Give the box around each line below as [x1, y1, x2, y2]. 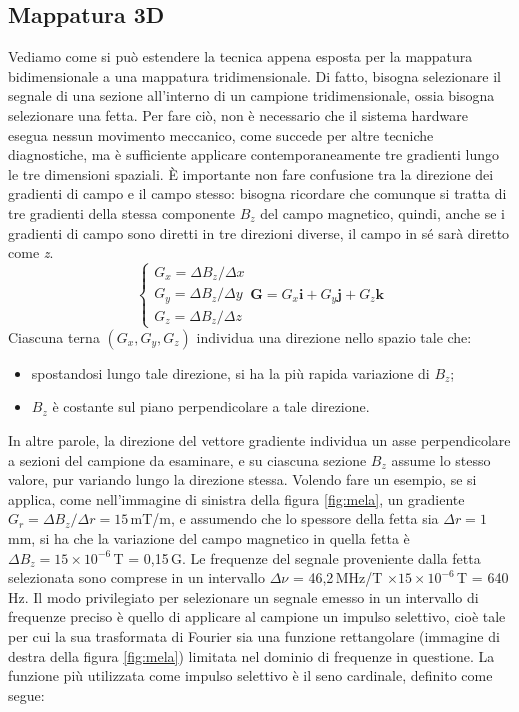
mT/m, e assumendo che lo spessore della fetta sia [130, 508, 439, 529]
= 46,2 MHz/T [292, 567, 383, 588]
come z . [8, 242, 54, 263]
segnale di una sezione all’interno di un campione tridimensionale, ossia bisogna [8, 85, 495, 106]
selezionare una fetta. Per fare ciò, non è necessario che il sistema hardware [8, 104, 469, 125]
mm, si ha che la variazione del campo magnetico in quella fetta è [8, 527, 410, 548]
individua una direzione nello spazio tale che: [196, 326, 472, 347]
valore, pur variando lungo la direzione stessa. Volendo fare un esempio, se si [8, 469, 477, 490]
